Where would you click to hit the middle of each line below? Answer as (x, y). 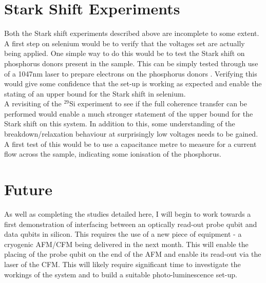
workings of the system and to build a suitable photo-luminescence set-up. (121, 274)
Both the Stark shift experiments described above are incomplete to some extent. (132, 33)
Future (28, 189)
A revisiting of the (33, 103)
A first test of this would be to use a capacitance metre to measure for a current (130, 144)
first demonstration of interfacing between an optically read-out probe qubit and (131, 224)
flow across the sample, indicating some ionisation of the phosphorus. (113, 154)
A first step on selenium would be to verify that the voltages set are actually (125, 43)
